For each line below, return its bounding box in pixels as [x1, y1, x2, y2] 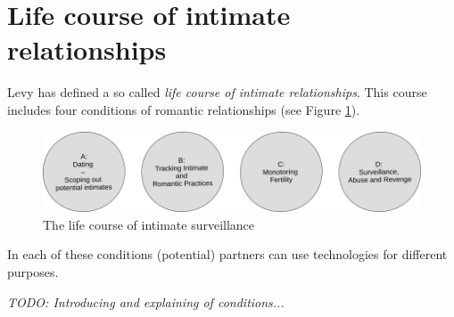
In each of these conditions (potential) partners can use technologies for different [7, 245, 448, 264]
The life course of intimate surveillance [43, 215, 255, 233]
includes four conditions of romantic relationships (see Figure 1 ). [7, 100, 360, 118]
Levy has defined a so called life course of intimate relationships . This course [7, 83, 427, 102]
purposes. [7, 262, 59, 280]
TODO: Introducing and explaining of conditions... [7, 292, 285, 311]
